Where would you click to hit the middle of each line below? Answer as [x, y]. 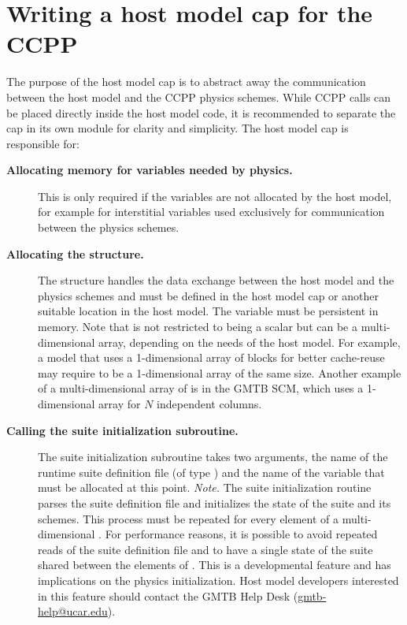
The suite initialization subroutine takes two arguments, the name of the [213, 457]
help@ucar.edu [73, 611]
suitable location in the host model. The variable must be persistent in [208, 311]
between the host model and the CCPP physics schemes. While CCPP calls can [199, 97]
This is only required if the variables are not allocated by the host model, [215, 196]
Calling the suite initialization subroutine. [122, 430]
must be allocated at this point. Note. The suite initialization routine [205, 487]
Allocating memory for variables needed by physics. [150, 170]
